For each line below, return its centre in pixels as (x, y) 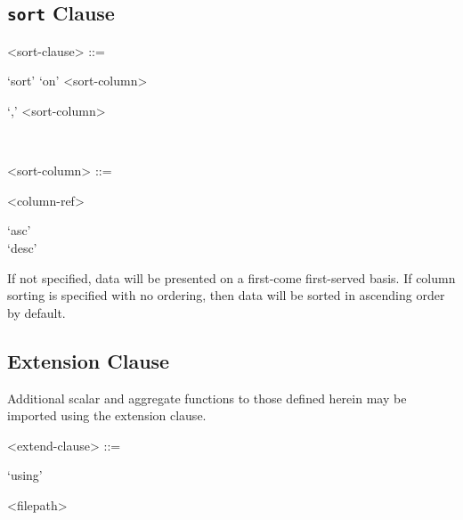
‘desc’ (22, 247)
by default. (37, 312)
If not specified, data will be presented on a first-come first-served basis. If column (231, 277)
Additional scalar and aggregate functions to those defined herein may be (207, 398)
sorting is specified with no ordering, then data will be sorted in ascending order (226, 295)
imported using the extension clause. (107, 415)
